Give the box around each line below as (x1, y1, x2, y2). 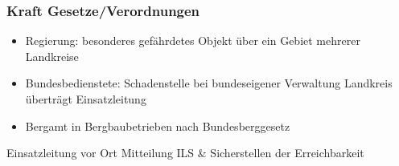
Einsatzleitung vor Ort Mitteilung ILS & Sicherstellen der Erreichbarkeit (6, 144, 364, 161)
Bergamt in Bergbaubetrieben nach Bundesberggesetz (25, 117, 290, 134)
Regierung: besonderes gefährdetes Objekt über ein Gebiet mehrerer (25, 32, 360, 49)
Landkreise (25, 47, 79, 64)
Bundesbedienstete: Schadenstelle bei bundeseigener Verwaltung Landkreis (25, 75, 393, 91)
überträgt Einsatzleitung (25, 91, 146, 107)
